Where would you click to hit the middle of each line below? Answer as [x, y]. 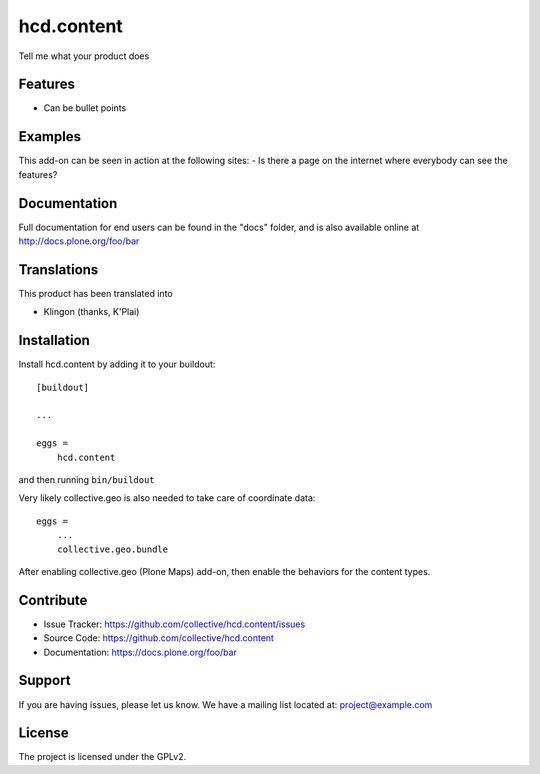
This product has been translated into [96, 293]
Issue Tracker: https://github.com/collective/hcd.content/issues [174, 624]
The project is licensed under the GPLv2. [102, 757]
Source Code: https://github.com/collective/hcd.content [159, 638]
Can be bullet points [85, 108]
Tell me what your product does [84, 56]
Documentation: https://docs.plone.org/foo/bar [140, 652]
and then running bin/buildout [86, 479]
